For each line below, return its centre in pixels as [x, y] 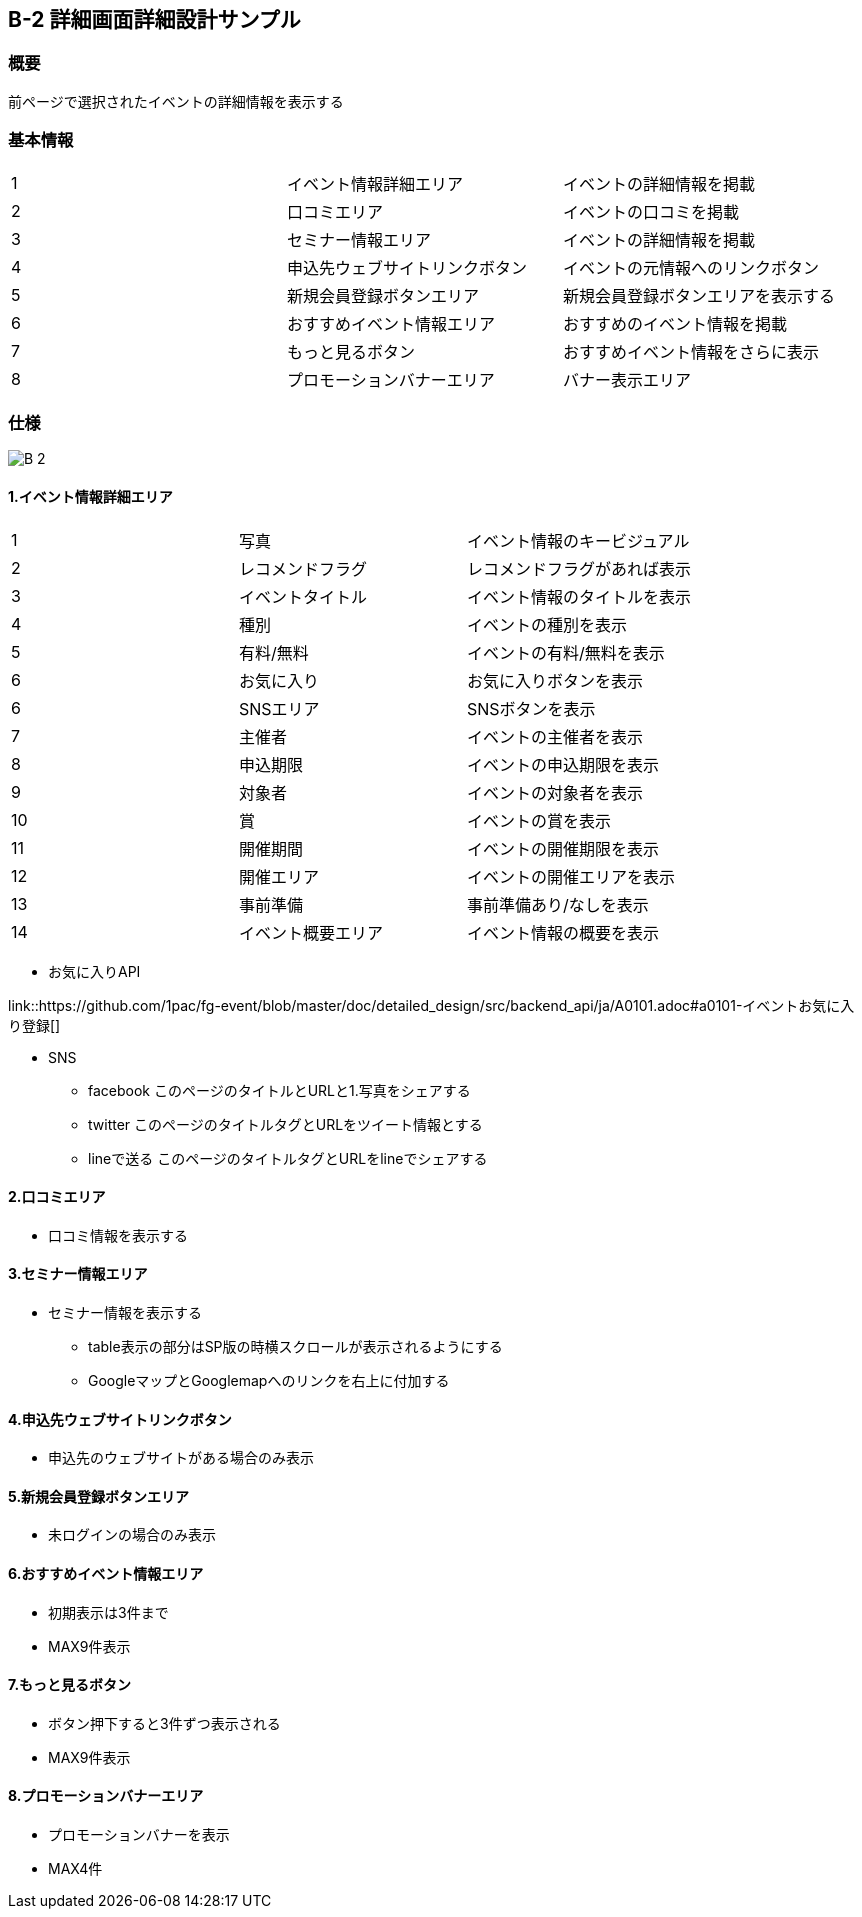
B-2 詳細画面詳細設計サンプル [154, 19]
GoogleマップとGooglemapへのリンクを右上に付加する [269, 1380]
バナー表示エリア [627, 379]
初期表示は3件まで [108, 1612]
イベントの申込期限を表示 [563, 764]
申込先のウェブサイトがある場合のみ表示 [181, 1458]
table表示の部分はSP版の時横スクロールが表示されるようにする [295, 1346]
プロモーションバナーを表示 [139, 1835]
